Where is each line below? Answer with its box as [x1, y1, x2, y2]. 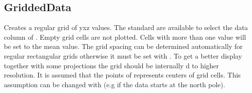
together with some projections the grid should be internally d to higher [4, 60, 219, 70]
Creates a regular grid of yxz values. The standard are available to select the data [4, 22, 248, 32]
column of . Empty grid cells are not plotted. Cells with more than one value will [4, 31, 246, 42]
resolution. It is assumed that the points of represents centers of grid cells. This [4, 70, 241, 80]
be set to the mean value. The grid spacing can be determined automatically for [4, 41, 243, 51]
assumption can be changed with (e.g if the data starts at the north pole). [4, 79, 225, 89]
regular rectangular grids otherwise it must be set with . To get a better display [4, 50, 242, 61]
